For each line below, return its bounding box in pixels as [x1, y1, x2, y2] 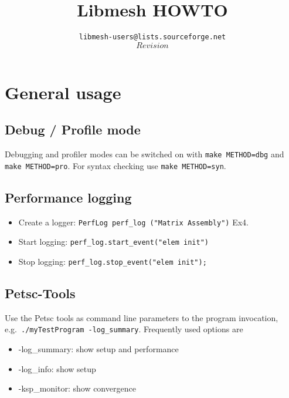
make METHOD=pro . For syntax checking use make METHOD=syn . [5, 159, 226, 171]
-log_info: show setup [18, 362, 96, 375]
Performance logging [5, 188, 132, 206]
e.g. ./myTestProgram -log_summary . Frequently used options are [5, 323, 243, 335]
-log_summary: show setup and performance [18, 343, 179, 355]
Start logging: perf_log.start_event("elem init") [18, 235, 209, 248]
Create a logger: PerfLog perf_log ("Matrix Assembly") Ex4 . [18, 215, 249, 228]
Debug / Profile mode [5, 120, 141, 139]
